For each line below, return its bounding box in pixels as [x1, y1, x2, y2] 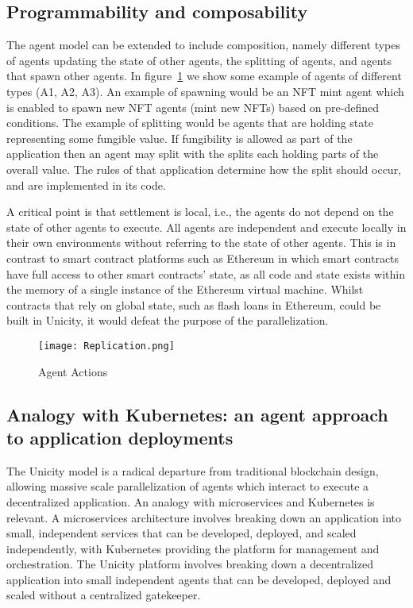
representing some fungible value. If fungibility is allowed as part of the [6, 129, 353, 146]
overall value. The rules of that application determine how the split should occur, [6, 160, 402, 177]
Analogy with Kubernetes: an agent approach [6, 402, 388, 426]
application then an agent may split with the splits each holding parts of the [6, 145, 379, 162]
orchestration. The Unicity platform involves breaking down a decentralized [6, 556, 373, 572]
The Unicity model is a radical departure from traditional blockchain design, [6, 462, 379, 479]
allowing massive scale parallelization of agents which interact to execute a [6, 478, 369, 494]
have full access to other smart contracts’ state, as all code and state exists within [6, 265, 406, 282]
